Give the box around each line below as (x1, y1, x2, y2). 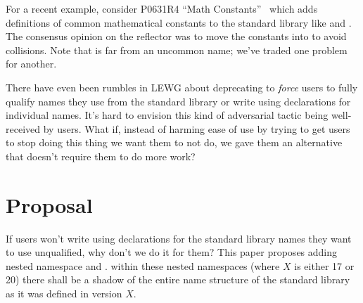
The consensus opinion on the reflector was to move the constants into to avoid (6, 29, 347, 44)
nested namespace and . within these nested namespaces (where (6, 258, 280, 273)
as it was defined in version (6, 286, 122, 301)
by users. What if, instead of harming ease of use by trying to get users (43, 121, 350, 136)
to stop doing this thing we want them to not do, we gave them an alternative (6, 135, 343, 150)
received (6, 121, 41, 136)
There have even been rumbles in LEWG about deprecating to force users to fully (6, 79, 358, 94)
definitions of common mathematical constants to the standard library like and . (6, 15, 352, 30)
